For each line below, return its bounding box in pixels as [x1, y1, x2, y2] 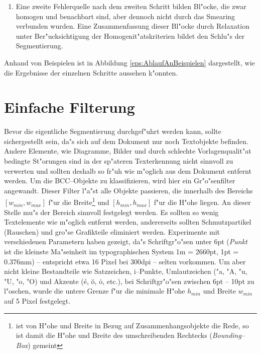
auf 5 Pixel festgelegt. [4, 296, 71, 306]
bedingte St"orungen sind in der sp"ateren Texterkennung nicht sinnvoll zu [4, 156, 233, 166]
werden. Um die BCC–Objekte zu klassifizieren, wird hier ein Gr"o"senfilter [4, 175, 235, 186]
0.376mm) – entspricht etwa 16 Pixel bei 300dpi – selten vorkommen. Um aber [4, 256, 246, 266]
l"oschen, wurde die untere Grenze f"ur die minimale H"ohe [4, 286, 185, 296]
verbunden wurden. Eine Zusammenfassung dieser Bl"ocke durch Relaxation [16, 21, 249, 31]
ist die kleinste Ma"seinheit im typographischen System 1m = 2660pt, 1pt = [4, 246, 239, 257]
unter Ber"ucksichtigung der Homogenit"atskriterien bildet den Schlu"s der [16, 30, 245, 41]
